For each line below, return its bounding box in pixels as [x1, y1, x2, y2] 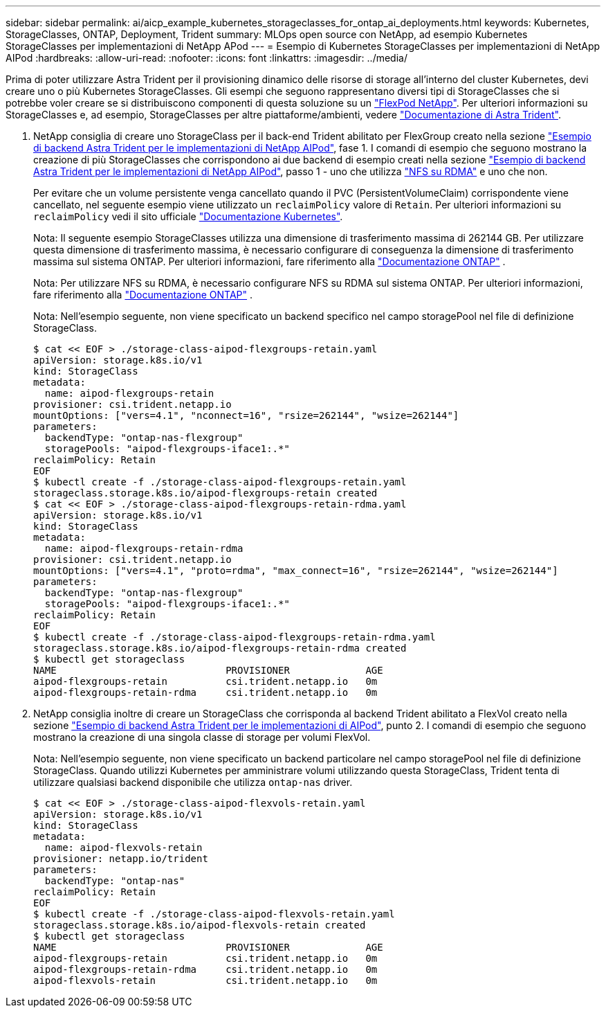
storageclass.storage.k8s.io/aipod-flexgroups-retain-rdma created [33, 643, 407, 654]
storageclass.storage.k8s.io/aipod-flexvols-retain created [33, 920, 366, 931]
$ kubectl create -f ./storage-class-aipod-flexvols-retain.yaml [33, 908, 395, 920]
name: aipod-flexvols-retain [44, 842, 203, 853]
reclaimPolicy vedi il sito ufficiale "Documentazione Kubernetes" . [33, 210, 343, 222]
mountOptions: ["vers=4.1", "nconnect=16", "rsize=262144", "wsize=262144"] [33, 410, 459, 421]
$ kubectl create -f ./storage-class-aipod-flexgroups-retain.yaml [33, 476, 407, 487]
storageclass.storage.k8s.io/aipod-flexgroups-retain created [33, 487, 378, 499]
